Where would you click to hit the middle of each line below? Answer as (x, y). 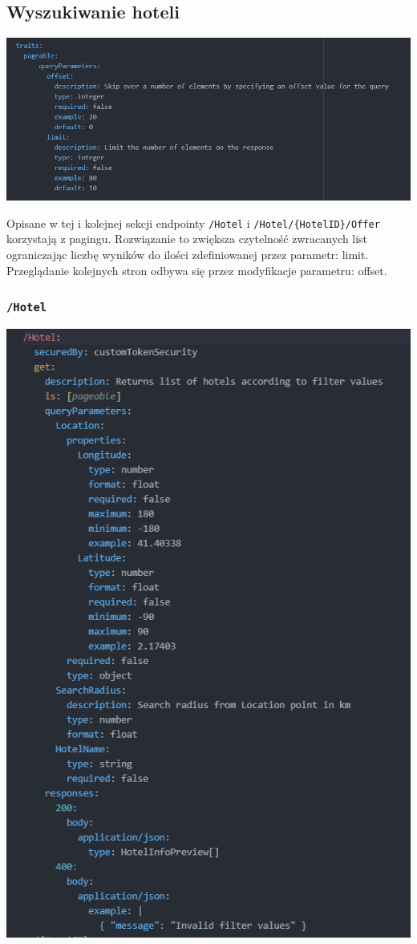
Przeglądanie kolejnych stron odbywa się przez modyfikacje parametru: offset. (197, 270)
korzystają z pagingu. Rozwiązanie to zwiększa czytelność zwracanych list (187, 239)
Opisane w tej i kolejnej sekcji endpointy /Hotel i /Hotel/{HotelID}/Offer (193, 223)
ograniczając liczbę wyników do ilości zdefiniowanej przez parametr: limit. (188, 254)
